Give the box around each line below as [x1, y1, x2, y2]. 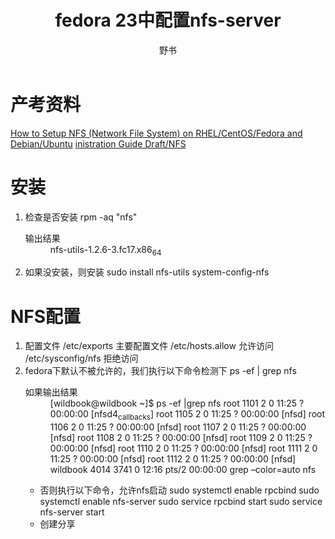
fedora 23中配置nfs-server [54, 9, 282, 32]
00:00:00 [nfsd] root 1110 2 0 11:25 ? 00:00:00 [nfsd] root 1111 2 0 [49, 442, 318, 455]
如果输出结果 [24, 386, 78, 398]
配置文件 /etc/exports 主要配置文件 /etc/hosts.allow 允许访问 [24, 340, 274, 352]
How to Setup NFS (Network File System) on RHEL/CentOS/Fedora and [10, 127, 303, 139]
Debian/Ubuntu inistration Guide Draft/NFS [10, 137, 187, 150]
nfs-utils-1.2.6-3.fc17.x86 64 [49, 243, 162, 258]
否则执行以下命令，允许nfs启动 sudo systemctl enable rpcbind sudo [39, 484, 320, 496]
